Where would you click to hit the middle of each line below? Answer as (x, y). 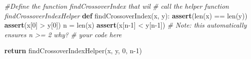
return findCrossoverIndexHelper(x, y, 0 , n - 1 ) (73, 51)
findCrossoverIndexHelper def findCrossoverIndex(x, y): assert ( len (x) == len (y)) (126, 15)
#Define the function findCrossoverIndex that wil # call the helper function (117, 6)
